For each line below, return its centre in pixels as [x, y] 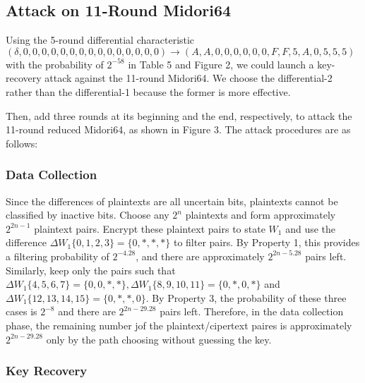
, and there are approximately [200, 256]
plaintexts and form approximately [261, 215]
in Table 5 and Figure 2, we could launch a [221, 64]
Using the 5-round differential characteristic [100, 40]
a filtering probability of [58, 256]
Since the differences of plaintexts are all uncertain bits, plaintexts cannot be [172, 201]
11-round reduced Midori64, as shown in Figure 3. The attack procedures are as [178, 129]
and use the [311, 228]
